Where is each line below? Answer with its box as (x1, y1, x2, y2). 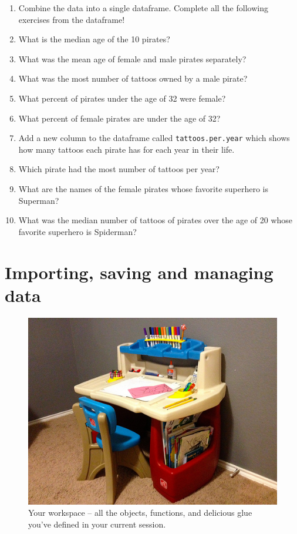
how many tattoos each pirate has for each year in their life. (18, 143, 235, 155)
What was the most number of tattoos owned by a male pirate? (18, 72, 248, 85)
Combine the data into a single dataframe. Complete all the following (18, 2, 268, 14)
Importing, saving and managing (5, 260, 274, 284)
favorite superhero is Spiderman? (18, 225, 137, 237)
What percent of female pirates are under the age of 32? (18, 112, 221, 124)
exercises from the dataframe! (18, 13, 125, 25)
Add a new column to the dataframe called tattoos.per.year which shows (18, 132, 290, 144)
